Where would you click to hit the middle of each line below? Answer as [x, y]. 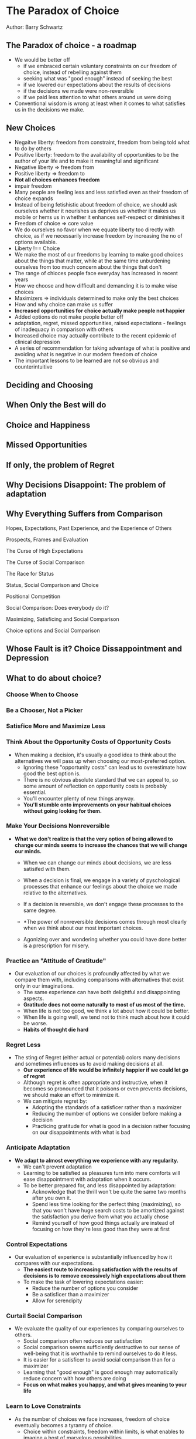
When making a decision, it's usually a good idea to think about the [95, 755]
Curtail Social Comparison [44, 1316]
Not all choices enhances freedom [57, 180]
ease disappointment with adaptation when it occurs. [87, 1179]
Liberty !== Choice [37, 248]
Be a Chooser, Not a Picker [44, 710]
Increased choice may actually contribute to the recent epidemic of [95, 335]
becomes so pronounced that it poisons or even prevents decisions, [105, 1089]
